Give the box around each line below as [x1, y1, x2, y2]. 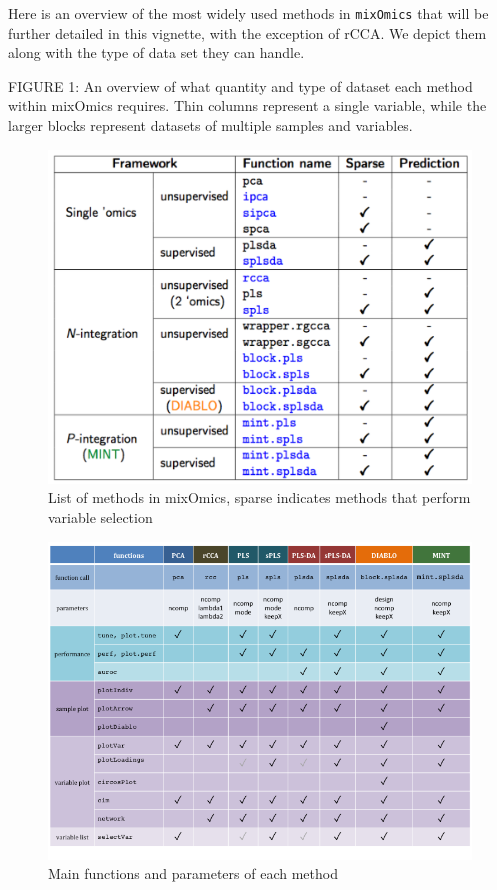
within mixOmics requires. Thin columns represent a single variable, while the [8, 95, 487, 116]
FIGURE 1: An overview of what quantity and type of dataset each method [8, 75, 473, 96]
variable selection [48, 506, 153, 527]
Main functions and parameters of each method [48, 863, 338, 884]
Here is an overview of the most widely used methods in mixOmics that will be [8, 3, 489, 23]
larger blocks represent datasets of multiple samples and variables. [8, 115, 413, 136]
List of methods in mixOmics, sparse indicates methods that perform [48, 487, 471, 508]
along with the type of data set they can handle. [8, 42, 305, 63]
